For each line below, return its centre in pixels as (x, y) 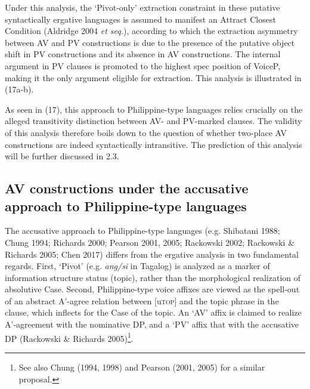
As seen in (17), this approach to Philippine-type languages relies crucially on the (154, 109)
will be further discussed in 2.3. (62, 156)
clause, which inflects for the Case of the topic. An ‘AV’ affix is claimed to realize (153, 312)
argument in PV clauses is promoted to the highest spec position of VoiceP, (143, 65)
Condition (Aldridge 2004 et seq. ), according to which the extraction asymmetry (151, 31)
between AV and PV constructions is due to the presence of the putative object (150, 42)
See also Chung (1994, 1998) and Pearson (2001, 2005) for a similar (142, 367)
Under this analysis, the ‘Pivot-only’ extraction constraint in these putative (142, 7)
